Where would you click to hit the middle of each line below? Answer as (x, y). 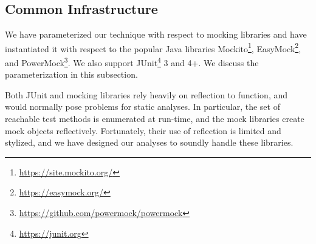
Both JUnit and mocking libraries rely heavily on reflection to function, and (146, 94)
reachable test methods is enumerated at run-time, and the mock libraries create (155, 119)
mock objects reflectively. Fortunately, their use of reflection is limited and (143, 130)
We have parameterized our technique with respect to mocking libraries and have (156, 34)
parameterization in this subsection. (71, 74)
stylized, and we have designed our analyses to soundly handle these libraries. (149, 142)
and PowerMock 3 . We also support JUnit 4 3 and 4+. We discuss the (132, 62)
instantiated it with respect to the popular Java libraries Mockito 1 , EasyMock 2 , (153, 47)
